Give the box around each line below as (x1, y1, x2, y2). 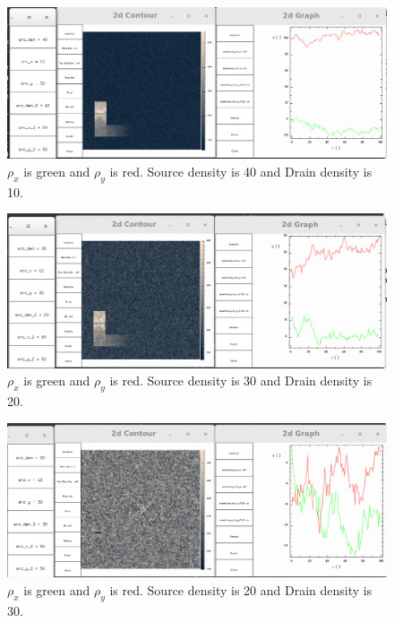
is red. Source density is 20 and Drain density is (109, 580, 373, 599)
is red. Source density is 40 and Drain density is (109, 161, 373, 180)
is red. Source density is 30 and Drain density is (109, 371, 373, 390)
